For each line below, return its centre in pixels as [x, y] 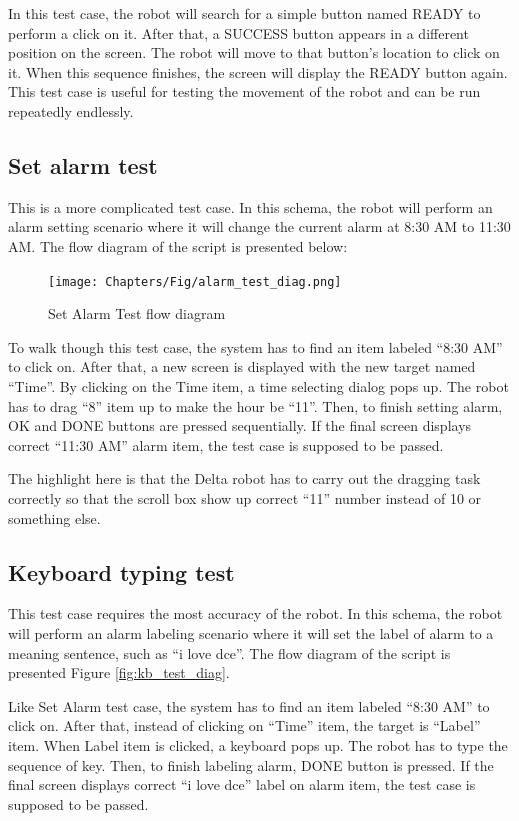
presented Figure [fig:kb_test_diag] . [119, 672]
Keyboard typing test [121, 571]
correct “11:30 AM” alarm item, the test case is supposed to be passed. [226, 444]
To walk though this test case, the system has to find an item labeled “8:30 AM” [255, 346]
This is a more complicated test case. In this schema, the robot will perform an [250, 206]
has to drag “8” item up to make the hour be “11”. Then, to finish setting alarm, [255, 405]
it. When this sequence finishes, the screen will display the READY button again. [258, 71]
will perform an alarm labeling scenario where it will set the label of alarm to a [251, 632]
